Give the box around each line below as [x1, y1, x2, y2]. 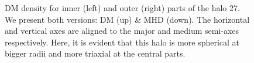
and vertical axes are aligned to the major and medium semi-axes [5, 24, 239, 37]
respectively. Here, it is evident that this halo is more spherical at [5, 36, 240, 48]
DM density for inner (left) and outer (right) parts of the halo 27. [5, 2, 240, 13]
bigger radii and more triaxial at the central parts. [5, 47, 186, 60]
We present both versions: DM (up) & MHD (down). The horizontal [5, 13, 250, 25]
